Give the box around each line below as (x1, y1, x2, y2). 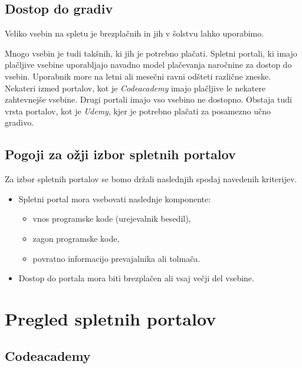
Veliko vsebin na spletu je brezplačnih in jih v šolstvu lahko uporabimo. (5, 27, 264, 40)
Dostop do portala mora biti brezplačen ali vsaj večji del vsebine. (18, 272, 254, 284)
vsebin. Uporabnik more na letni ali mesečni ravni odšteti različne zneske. (5, 70, 271, 82)
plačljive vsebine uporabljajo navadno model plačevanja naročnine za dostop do (5, 58, 292, 71)
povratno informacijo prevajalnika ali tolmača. (32, 252, 201, 264)
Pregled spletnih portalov (5, 306, 216, 330)
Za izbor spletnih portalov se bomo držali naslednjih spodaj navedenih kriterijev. (5, 173, 297, 185)
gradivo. (5, 116, 34, 129)
